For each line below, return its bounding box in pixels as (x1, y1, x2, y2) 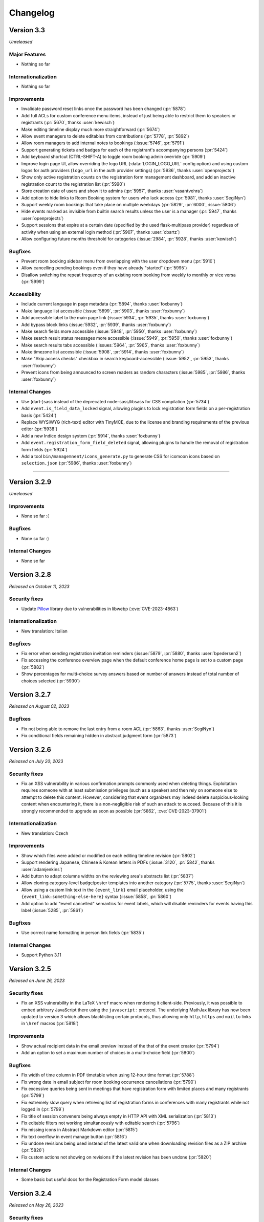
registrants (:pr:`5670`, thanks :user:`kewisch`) (21, 120, 115, 126)
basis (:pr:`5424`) (21, 412, 57, 418)
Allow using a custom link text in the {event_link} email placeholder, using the (21, 887, 184, 893)
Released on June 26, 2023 (9, 978, 65, 983)
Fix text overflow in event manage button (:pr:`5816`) (21, 1134, 127, 1139)
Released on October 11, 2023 (9, 583, 69, 589)
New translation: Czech (21, 830, 68, 836)
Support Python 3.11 (21, 952, 61, 958)
